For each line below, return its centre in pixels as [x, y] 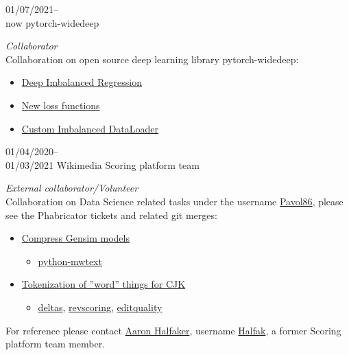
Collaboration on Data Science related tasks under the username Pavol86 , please [174, 201]
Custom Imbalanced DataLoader [90, 128]
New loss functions [61, 105]
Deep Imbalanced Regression [82, 82]
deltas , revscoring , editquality [100, 307]
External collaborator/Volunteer [72, 188]
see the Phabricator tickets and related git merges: [111, 215]
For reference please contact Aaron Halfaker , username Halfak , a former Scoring [173, 330]
